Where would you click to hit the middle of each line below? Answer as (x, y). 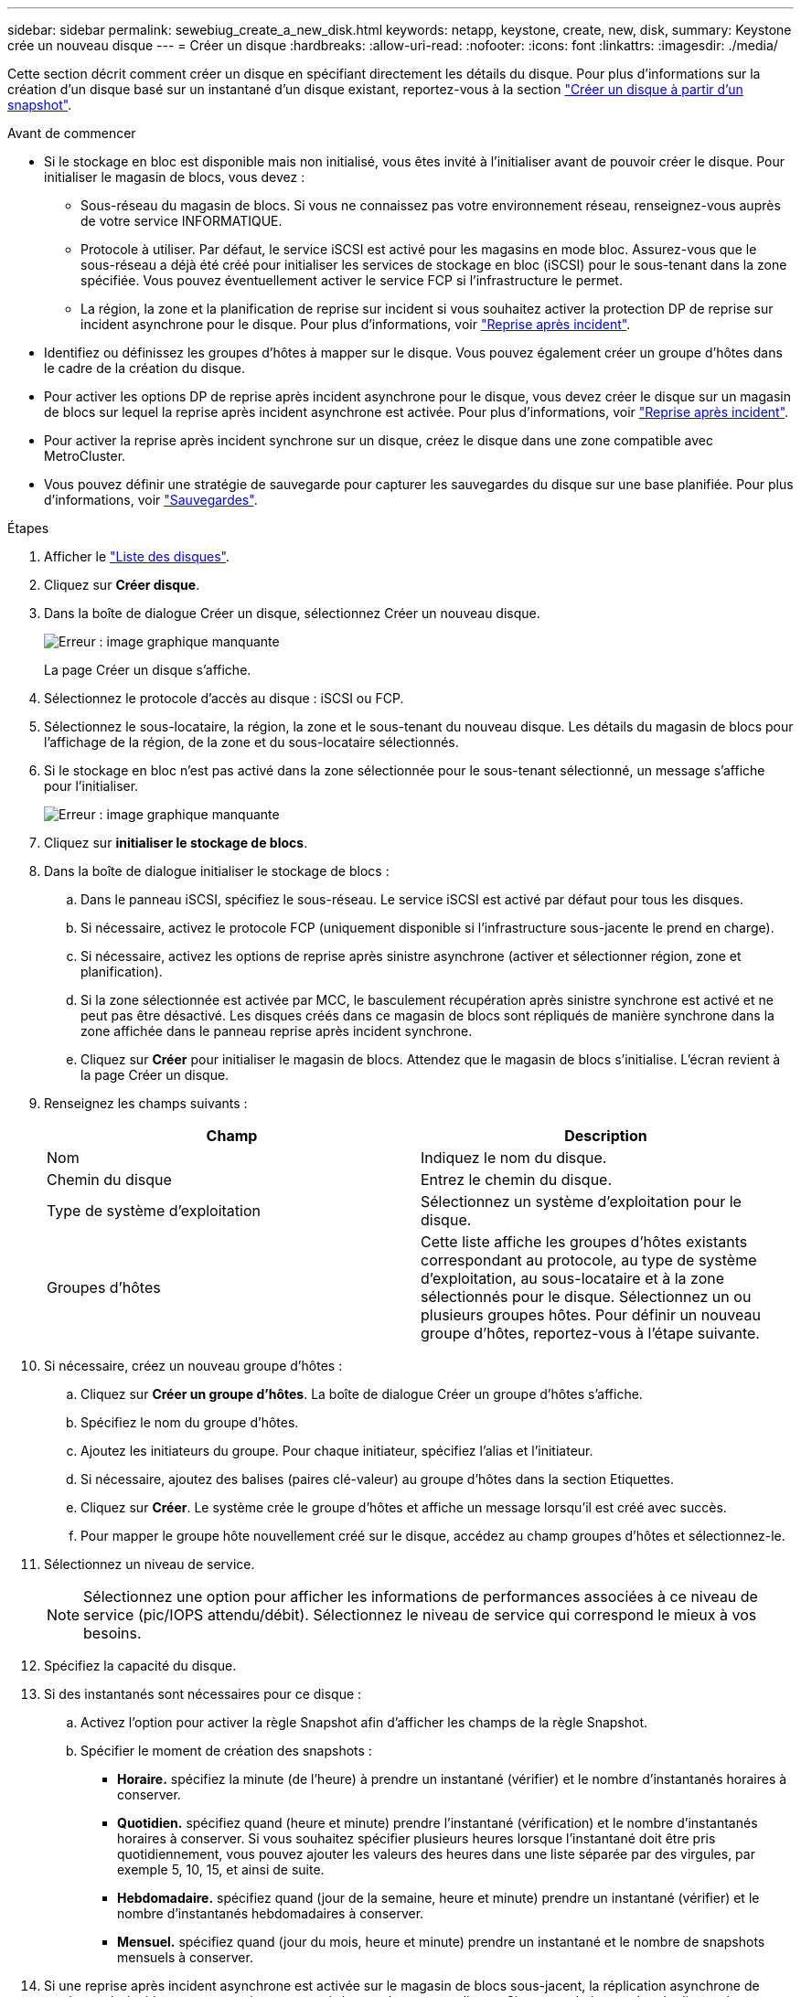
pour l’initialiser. (91, 786)
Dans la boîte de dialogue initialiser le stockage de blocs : (217, 871)
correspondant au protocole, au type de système (589, 1260)
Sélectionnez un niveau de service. (150, 1564)
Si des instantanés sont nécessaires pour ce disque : (203, 1694)
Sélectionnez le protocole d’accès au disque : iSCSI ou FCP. (224, 698)
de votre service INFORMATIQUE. (182, 221)
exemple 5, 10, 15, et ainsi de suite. (221, 1869)
